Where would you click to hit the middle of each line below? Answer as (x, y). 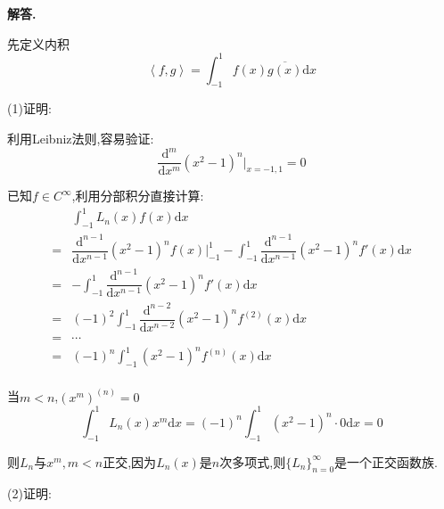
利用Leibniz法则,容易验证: (81, 139)
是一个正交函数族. (386, 461)
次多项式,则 (253, 461)
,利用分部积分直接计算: (138, 196)
